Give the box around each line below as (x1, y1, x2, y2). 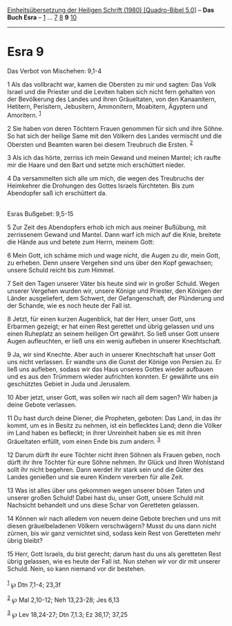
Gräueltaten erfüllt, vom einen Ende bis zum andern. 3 (7, 436, 161, 445)
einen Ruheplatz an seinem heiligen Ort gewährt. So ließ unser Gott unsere (7, 330, 220, 338)
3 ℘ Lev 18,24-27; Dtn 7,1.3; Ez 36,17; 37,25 (7, 609, 128, 618)
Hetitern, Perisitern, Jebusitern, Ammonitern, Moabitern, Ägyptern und (7, 102, 208, 110)
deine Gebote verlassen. (7, 401, 77, 409)
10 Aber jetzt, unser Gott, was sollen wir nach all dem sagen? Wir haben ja (7, 393, 218, 402)
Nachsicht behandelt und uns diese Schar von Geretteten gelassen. (7, 501, 200, 509)
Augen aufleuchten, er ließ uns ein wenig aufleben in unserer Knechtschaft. (7, 337, 222, 346)
